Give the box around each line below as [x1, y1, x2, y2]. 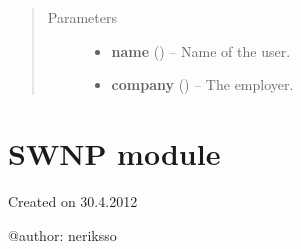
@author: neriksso [8, 224, 117, 245]
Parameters [47, 7, 117, 27]
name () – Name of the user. [111, 40, 291, 61]
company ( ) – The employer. [111, 74, 294, 95]
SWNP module [8, 132, 221, 173]
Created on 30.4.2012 [8, 190, 138, 211]
